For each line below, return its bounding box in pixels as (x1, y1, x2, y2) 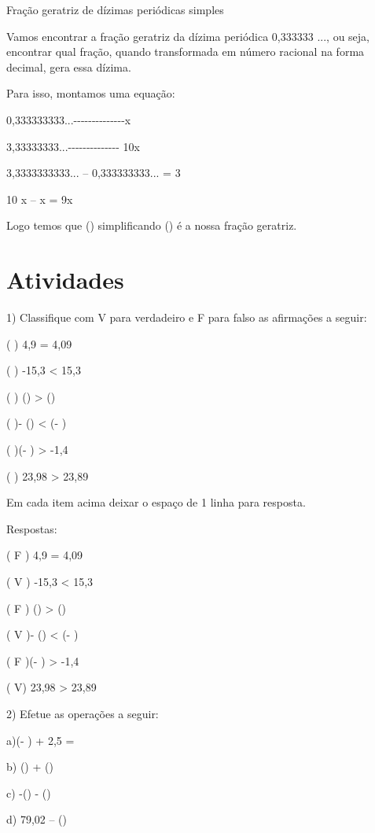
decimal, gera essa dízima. (6, 58, 131, 75)
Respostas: (6, 520, 57, 536)
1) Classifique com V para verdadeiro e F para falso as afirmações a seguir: (6, 309, 367, 326)
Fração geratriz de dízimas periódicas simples (6, 2, 224, 17)
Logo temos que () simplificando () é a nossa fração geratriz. (6, 217, 297, 234)
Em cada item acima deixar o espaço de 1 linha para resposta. (6, 494, 306, 510)
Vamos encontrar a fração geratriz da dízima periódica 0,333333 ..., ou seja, (6, 28, 369, 44)
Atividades (6, 264, 124, 296)
